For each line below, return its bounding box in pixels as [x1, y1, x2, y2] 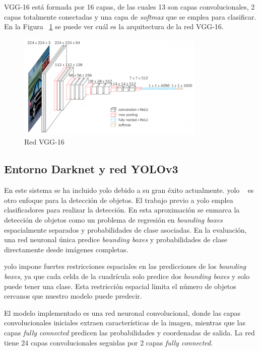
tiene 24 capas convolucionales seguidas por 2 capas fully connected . [4, 337, 213, 347]
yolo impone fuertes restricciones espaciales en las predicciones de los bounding [4, 261, 246, 271]
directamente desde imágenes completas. [4, 244, 128, 254]
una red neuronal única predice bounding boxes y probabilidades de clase [4, 234, 227, 245]
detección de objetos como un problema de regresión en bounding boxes [4, 215, 223, 225]
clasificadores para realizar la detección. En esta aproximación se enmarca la [4, 204, 240, 215]
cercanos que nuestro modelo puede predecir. [4, 291, 142, 301]
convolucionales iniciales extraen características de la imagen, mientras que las [4, 317, 245, 328]
